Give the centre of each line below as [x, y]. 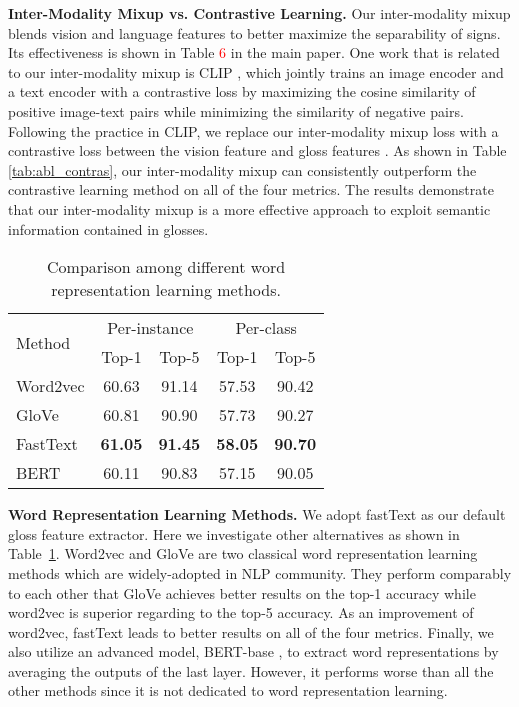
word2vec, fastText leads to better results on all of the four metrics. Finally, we [251, 631]
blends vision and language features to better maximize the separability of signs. [254, 32]
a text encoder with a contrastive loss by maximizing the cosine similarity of [242, 91]
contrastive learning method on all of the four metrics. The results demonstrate [251, 189]
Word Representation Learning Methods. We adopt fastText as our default [257, 514]
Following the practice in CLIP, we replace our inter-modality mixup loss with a [253, 130]
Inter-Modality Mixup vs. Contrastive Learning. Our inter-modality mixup [259, 13]
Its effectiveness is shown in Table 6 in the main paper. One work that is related [254, 52]
